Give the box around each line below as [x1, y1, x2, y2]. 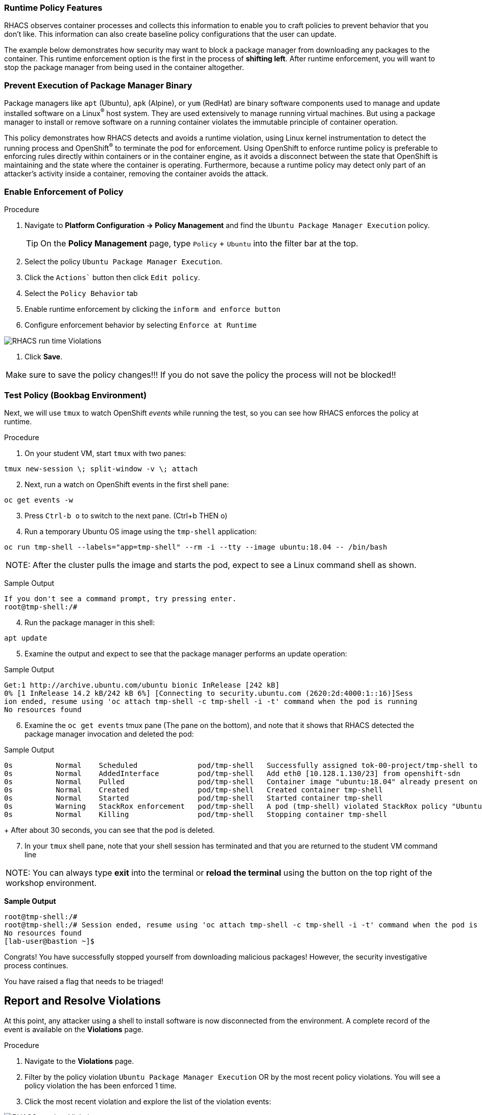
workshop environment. [6, 877, 97, 888]
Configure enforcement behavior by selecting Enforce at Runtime [25, 321, 257, 330]
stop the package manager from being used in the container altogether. [4, 63, 245, 72]
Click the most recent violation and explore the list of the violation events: [25, 1097, 271, 1106]
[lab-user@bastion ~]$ [4, 937, 95, 945]
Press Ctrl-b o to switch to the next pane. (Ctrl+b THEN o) [25, 511, 228, 520]
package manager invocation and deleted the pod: [25, 729, 194, 738]
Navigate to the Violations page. [25, 1056, 134, 1065]
